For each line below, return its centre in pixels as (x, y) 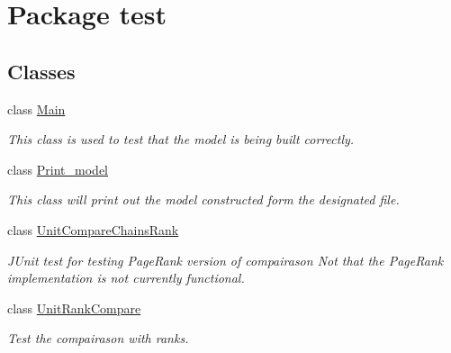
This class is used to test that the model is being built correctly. (181, 139)
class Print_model (58, 169)
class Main (36, 109)
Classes (41, 71)
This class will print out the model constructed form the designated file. (203, 199)
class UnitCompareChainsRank (93, 229)
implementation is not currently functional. (126, 278)
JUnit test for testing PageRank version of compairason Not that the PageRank (225, 260)
